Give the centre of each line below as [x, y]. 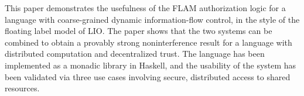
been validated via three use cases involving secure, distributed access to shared [148, 76]
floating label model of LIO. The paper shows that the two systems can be [139, 31]
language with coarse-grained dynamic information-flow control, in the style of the [152, 19]
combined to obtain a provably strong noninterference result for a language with [148, 42]
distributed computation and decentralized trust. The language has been [135, 54]
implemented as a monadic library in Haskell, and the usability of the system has [151, 65]
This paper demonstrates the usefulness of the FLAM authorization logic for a [145, 8]
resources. [22, 88]
